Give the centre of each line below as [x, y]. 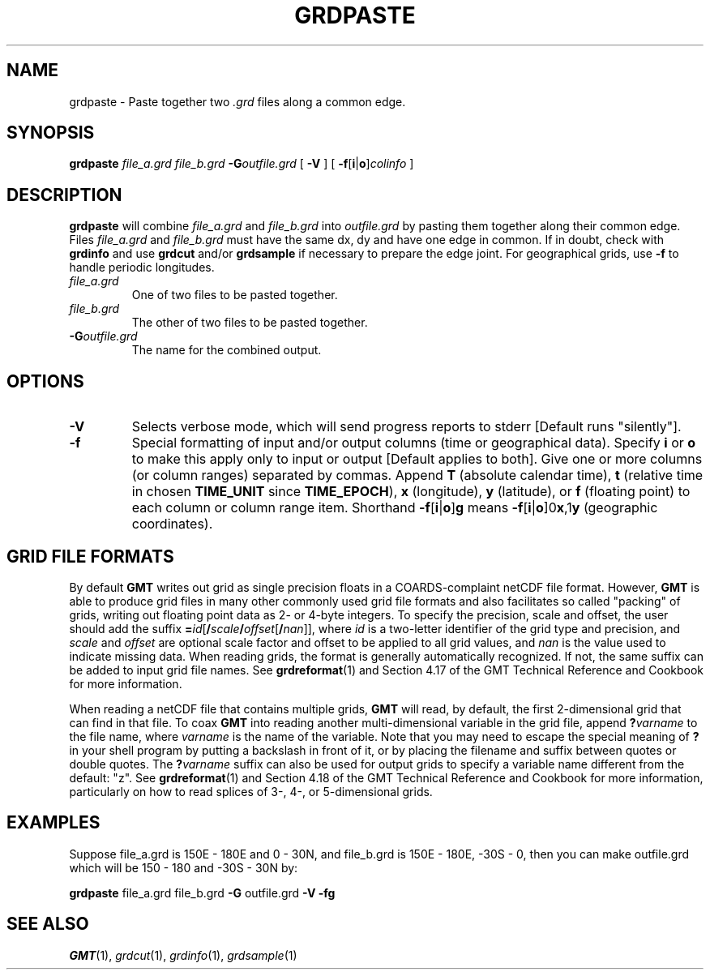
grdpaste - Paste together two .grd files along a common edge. [237, 101]
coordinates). [172, 524]
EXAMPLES [53, 823]
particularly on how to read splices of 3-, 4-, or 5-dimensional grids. [251, 791]
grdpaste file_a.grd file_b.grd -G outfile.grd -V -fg [202, 893]
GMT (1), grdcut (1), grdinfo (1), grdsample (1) [183, 955]
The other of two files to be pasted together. [250, 323]
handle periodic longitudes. [142, 268]
